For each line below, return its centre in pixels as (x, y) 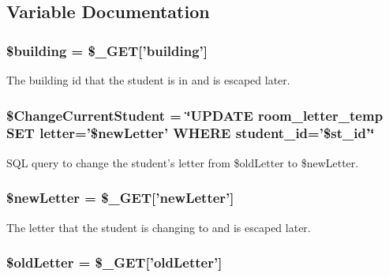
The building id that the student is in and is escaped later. (148, 80)
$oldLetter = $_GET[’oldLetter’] (114, 262)
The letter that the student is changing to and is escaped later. (159, 227)
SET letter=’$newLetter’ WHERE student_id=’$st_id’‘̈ (191, 133)
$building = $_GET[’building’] (107, 50)
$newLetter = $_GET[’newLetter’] (120, 198)
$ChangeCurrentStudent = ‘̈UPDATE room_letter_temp (195, 115)
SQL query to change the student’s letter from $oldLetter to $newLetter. (183, 162)
